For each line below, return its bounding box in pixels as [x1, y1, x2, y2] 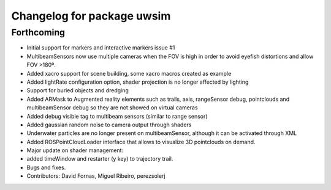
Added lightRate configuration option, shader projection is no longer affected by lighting [26, 78, 249, 86]
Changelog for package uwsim [11, 9, 171, 23]
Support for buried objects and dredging [26, 87, 129, 94]
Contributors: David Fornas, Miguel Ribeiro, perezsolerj [26, 172, 165, 180]
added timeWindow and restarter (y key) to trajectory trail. [26, 155, 173, 163]
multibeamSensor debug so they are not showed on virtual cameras [26, 104, 199, 111]
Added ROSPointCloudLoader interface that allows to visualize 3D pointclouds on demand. [26, 138, 256, 145]
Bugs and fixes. [26, 164, 66, 171]
